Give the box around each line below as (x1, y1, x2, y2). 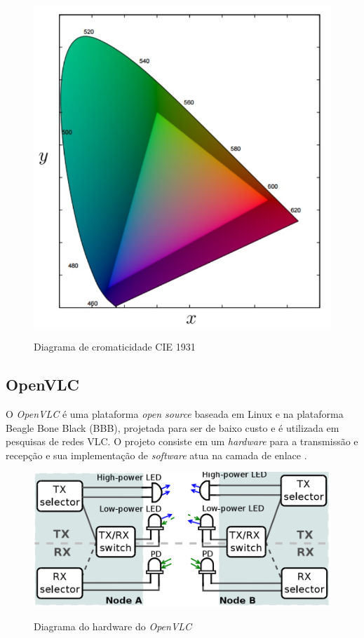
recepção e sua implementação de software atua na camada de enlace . (6, 447, 307, 462)
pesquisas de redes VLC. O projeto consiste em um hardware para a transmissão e (6, 434, 358, 449)
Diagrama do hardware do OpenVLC (34, 618, 192, 633)
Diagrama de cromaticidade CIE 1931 (34, 339, 196, 354)
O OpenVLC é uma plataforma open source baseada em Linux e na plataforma (6, 407, 344, 421)
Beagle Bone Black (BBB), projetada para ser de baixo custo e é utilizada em (6, 420, 339, 435)
